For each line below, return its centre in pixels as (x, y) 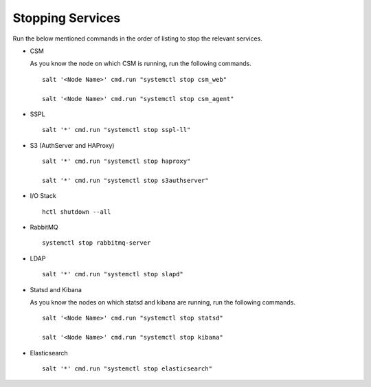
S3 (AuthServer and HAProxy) (72, 145)
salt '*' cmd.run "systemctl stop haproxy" (116, 161)
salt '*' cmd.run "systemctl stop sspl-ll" (116, 130)
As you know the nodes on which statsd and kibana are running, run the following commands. (162, 302)
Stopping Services (67, 18)
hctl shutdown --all (77, 212)
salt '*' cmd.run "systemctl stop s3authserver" (125, 180)
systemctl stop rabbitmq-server (97, 243)
